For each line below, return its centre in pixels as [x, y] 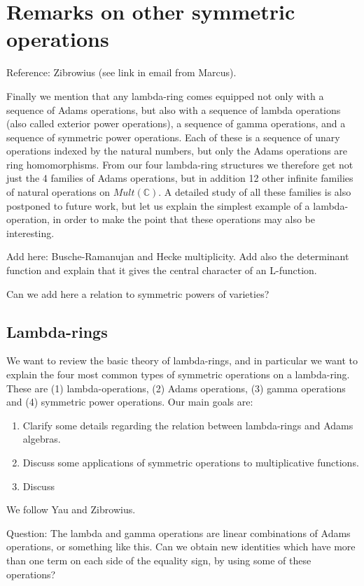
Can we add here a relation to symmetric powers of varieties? [138, 293]
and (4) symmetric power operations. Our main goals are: [130, 402]
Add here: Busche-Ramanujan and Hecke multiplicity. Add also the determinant [178, 256]
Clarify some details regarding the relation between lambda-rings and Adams [188, 425]
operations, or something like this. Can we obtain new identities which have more [181, 546]
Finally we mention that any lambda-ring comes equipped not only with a [165, 95]
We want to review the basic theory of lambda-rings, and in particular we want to [182, 360]
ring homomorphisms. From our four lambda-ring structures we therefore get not [180, 164]
